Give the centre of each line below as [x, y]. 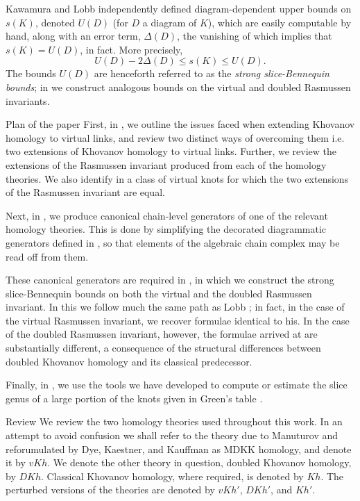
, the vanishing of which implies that [255, 36]
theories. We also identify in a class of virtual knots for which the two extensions [177, 178]
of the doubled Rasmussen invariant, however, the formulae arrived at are [162, 334]
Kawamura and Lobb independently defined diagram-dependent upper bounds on [179, 8]
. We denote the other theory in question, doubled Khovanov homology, [199, 462]
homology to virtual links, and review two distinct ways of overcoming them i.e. [175, 137]
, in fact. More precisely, [131, 49]
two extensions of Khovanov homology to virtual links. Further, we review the [171, 151]
